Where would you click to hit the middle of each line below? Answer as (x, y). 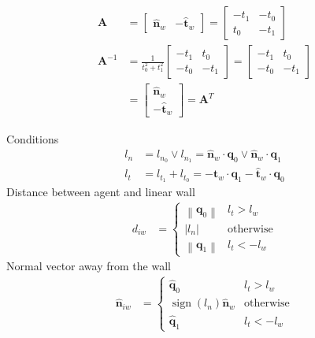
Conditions (33, 138)
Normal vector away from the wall (89, 266)
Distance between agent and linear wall (101, 192)
